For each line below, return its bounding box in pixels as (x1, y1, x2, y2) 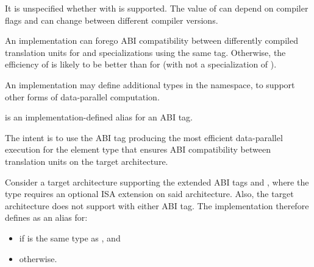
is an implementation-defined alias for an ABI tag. (5, 111, 193, 123)
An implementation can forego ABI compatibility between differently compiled (5, 34, 298, 47)
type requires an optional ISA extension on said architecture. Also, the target (5, 187, 294, 200)
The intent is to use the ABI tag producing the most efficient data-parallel (5, 131, 283, 144)
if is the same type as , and (19, 231, 121, 244)
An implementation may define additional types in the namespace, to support (5, 78, 295, 91)
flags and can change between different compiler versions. (5, 13, 218, 26)
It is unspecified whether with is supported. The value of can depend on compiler (5, 2, 309, 14)
